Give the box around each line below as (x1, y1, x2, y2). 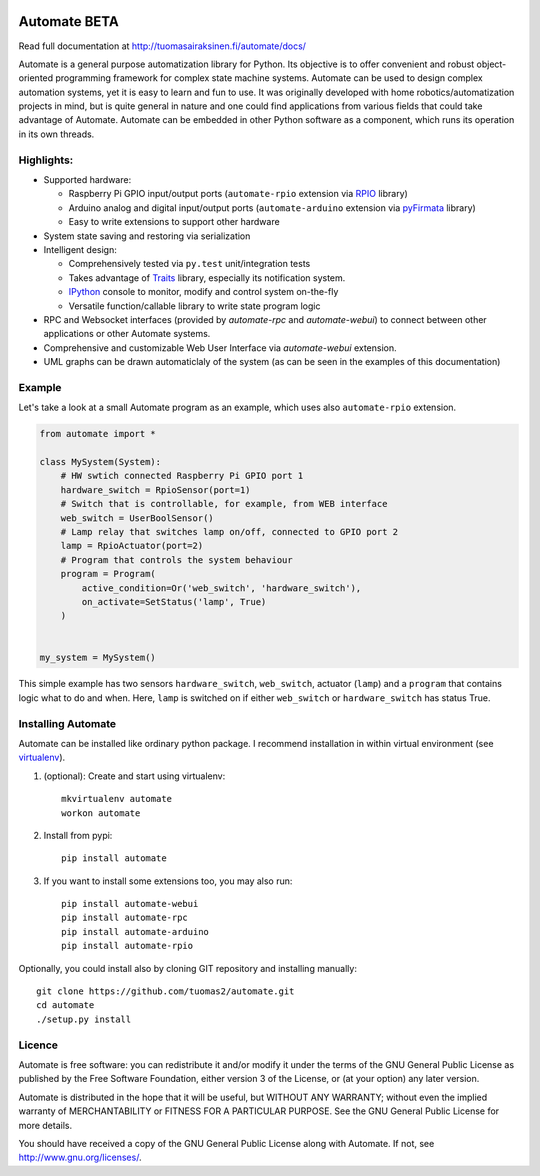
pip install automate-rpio (61, 940, 194, 952)
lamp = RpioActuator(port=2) (60, 540, 204, 552)
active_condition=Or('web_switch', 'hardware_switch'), (81, 582, 362, 594)
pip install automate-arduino (61, 926, 210, 937)
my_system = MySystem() (39, 652, 157, 664)
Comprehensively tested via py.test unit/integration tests (68, 258, 311, 270)
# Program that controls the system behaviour (60, 554, 294, 565)
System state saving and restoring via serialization (43, 230, 251, 242)
